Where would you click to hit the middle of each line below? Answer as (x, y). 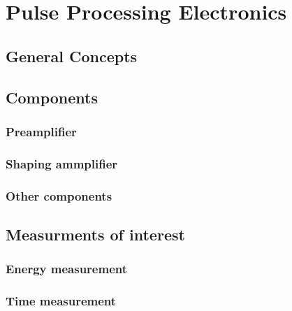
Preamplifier (41, 131)
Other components (59, 195)
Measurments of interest (95, 234)
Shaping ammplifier (62, 163)
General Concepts (72, 56)
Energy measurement (67, 269)
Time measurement (61, 301)
